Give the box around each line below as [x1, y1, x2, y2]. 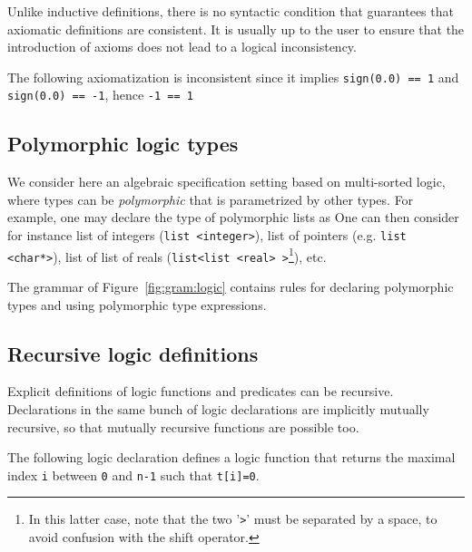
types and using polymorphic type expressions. [7, 295, 267, 314]
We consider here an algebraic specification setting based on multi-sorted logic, [7, 172, 446, 191]
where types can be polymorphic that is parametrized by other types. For [7, 189, 414, 208]
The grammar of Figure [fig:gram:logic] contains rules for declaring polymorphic [7, 277, 454, 296]
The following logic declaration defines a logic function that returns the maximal [7, 448, 456, 467]
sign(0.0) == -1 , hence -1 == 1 [7, 85, 193, 104]
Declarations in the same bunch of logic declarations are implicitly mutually [7, 400, 429, 419]
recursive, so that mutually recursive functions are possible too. [7, 417, 359, 436]
